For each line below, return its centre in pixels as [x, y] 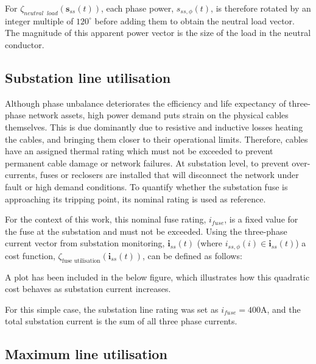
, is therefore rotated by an [261, 8]
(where [210, 243]
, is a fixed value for [261, 219]
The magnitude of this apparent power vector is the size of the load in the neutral [158, 33]
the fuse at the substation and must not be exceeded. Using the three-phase [146, 231]
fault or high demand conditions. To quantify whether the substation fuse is [146, 186]
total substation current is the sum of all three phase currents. [121, 321]
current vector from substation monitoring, [85, 243]
